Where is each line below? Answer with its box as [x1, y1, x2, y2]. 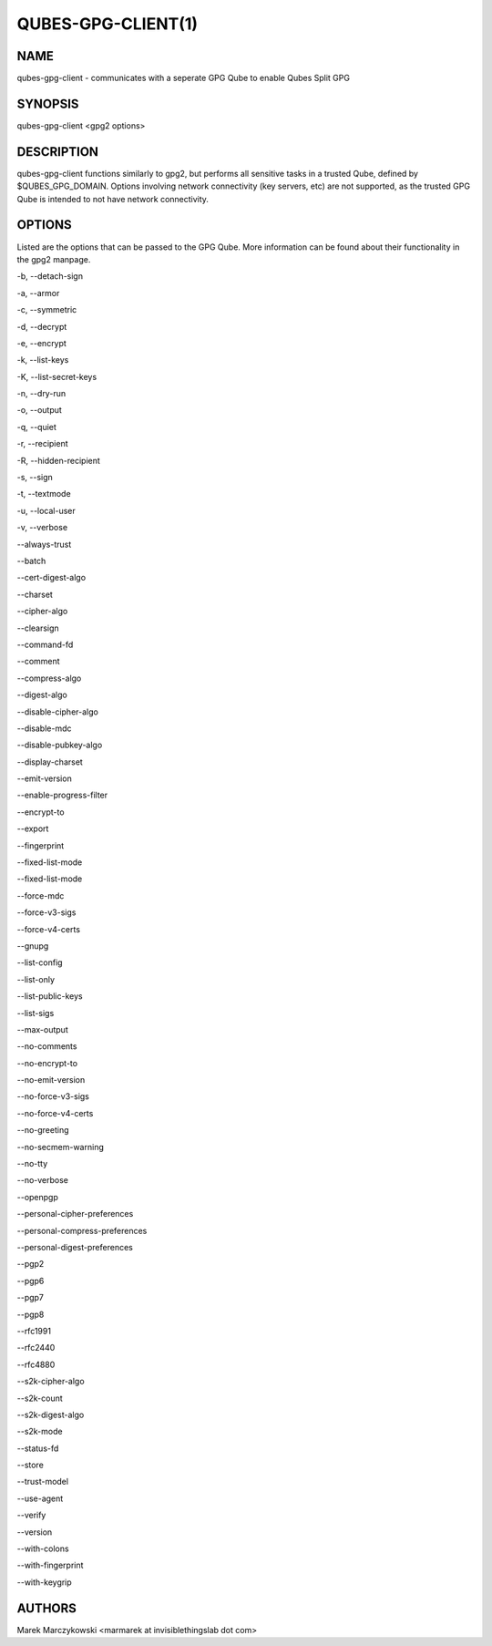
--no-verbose [16, 1175, 68, 1186]
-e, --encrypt [16, 337, 67, 348]
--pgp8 [16, 1309, 45, 1320]
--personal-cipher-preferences [16, 1209, 134, 1219]
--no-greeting [16, 1125, 69, 1136]
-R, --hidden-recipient [16, 455, 100, 466]
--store [16, 1459, 45, 1471]
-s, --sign [16, 472, 54, 483]
